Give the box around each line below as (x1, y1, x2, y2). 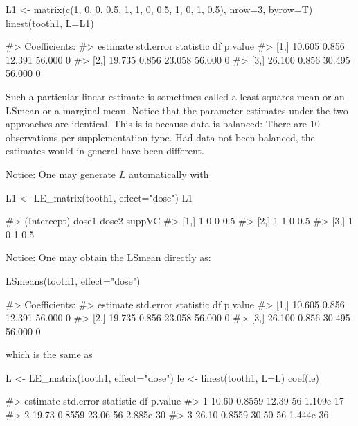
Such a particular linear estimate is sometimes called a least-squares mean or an (6, 89, 345, 103)
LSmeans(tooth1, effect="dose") (6, 273, 141, 287)
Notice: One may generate (6, 166, 116, 181)
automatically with (128, 166, 209, 181)
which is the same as (6, 347, 93, 362)
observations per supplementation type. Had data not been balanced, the (6, 130, 315, 144)
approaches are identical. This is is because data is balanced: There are (6, 116, 307, 131)
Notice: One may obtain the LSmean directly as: (6, 250, 211, 265)
